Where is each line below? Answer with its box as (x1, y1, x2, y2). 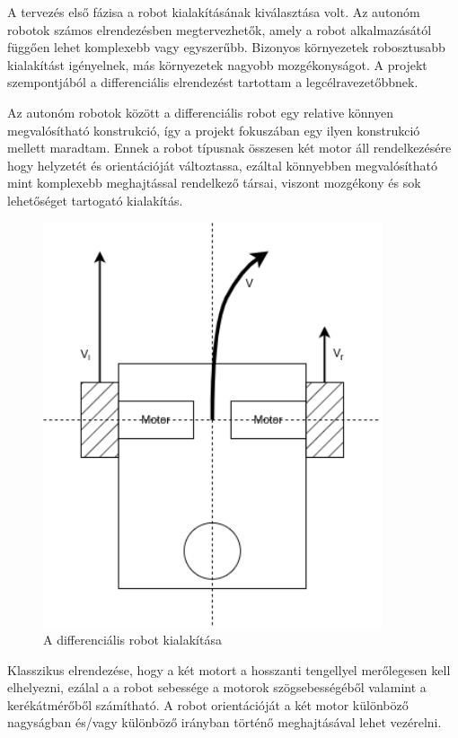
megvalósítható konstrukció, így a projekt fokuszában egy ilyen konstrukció (7, 120, 420, 139)
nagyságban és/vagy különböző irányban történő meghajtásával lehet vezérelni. (7, 713, 442, 732)
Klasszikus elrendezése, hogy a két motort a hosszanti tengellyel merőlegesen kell (7, 660, 451, 679)
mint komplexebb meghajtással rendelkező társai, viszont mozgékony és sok (7, 173, 421, 192)
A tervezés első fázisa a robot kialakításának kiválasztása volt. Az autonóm (7, 3, 420, 21)
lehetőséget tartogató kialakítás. (7, 190, 183, 209)
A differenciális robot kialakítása (43, 630, 222, 649)
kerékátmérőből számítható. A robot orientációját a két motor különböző (7, 695, 409, 714)
